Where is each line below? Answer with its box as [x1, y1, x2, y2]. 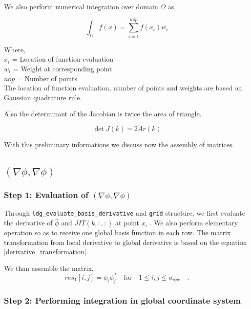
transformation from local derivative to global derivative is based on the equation [4, 237, 247, 247]
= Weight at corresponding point [13, 63, 112, 73]
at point [115, 218, 140, 228]
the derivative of [4, 218, 53, 228]
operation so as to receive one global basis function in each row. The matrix [4, 227, 231, 237]
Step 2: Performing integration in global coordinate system [4, 294, 241, 306]
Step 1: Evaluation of [4, 189, 89, 201]
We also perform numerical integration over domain [4, 1, 158, 11]
